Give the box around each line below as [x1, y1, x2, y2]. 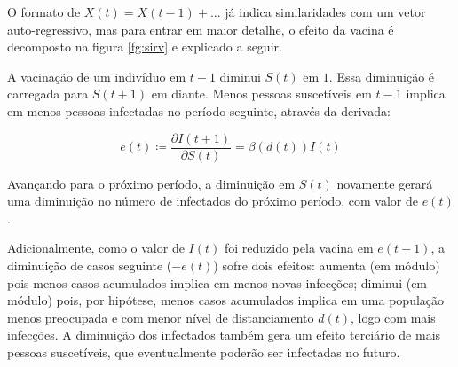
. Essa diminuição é [328, 66, 435, 85]
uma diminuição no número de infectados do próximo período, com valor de [7, 191, 419, 210]
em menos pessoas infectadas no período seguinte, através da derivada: [7, 101, 391, 120]
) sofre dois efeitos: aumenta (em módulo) [213, 256, 440, 274]
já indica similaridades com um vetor [225, 3, 426, 20]
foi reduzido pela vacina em [224, 238, 374, 257]
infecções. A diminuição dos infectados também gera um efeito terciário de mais [7, 325, 441, 344]
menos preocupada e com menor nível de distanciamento [7, 308, 314, 326]
